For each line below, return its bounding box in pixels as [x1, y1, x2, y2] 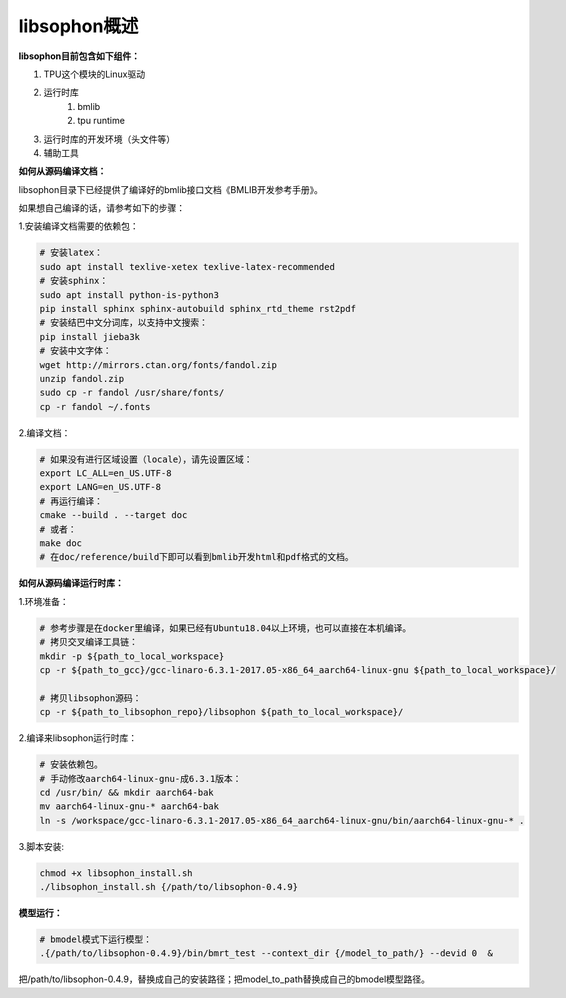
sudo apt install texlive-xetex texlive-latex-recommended [39, 261, 335, 272]
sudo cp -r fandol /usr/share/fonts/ [39, 387, 225, 399]
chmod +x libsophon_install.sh [39, 867, 194, 879]
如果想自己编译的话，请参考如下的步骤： [18, 202, 185, 214]
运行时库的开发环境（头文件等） [43, 133, 175, 145]
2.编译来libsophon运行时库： [18, 732, 138, 744]
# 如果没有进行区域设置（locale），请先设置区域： [39, 453, 254, 465]
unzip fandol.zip [39, 373, 125, 384]
